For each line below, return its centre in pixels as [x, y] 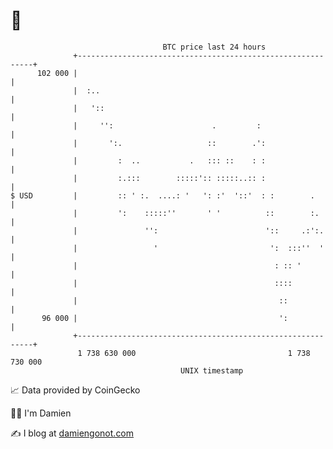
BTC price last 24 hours [214, 47]
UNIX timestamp [212, 370]
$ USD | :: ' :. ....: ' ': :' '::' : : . [162, 195]
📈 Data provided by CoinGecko [75, 390]
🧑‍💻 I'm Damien [41, 413]
